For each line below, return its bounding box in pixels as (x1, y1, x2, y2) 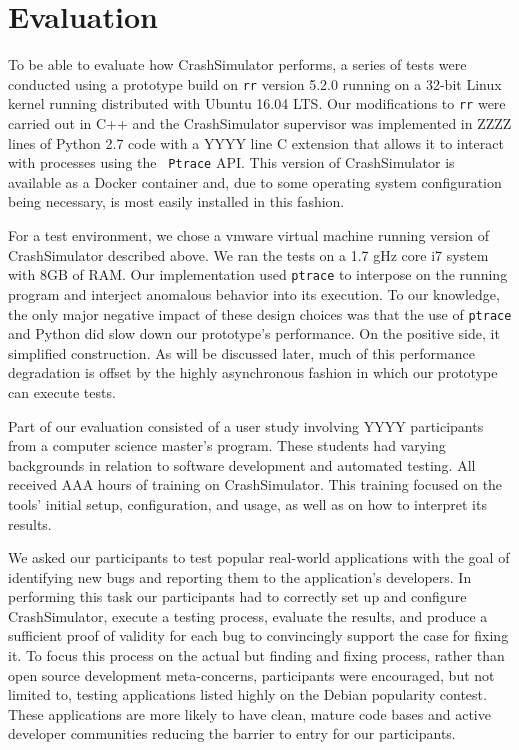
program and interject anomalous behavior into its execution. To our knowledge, (8, 283, 500, 304)
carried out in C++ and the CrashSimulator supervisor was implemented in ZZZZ (8, 113, 512, 134)
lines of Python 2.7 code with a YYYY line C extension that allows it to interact (8, 132, 504, 153)
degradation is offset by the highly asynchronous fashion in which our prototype (8, 362, 498, 383)
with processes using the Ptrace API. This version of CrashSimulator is (8, 152, 455, 173)
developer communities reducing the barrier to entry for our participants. (8, 723, 456, 744)
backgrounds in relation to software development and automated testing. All (8, 454, 476, 475)
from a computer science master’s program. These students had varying (8, 435, 446, 456)
